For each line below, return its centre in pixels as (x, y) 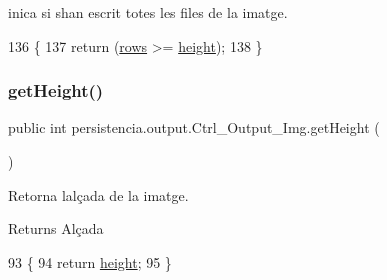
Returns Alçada (56, 228)
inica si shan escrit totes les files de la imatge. (148, 12)
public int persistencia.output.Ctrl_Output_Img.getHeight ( (194, 127)
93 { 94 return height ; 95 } (90, 261)
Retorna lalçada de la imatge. (98, 194)
